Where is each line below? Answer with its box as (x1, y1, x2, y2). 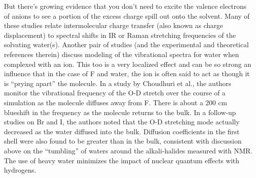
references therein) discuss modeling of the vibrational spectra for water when (4, 49, 239, 59)
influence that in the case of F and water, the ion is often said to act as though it (4, 68, 250, 79)
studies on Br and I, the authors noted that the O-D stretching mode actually (4, 117, 240, 127)
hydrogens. (4, 165, 37, 175)
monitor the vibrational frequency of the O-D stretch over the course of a (4, 88, 225, 98)
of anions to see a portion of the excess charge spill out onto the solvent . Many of (4, 10, 250, 21)
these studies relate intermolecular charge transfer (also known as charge (4, 20, 223, 30)
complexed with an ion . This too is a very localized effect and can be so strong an (4, 59, 252, 69)
